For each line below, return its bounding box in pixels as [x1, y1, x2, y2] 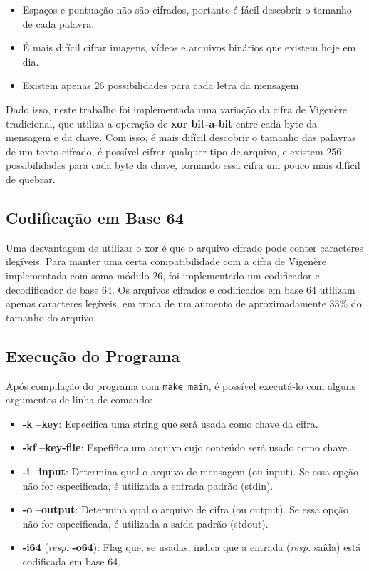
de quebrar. [6, 171, 56, 186]
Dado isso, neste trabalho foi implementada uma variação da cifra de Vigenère [6, 101, 347, 116]
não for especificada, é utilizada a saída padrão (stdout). [22, 515, 269, 530]
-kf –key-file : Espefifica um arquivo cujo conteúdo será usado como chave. [22, 440, 350, 455]
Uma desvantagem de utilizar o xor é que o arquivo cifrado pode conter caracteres [6, 240, 364, 254]
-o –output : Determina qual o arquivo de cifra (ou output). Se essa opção [22, 502, 348, 517]
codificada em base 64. [22, 553, 121, 568]
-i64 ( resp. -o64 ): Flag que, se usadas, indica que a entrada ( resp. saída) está [22, 540, 361, 555]
